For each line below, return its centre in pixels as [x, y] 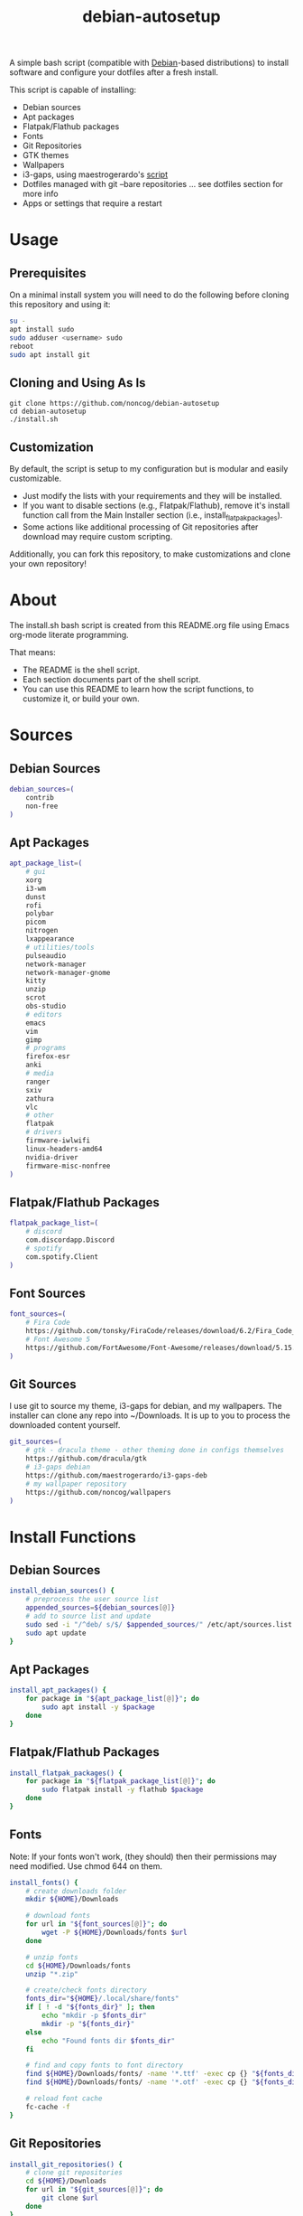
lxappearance [50, 939]
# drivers [44, 1132]
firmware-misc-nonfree [68, 1166]
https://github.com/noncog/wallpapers [98, 1492]
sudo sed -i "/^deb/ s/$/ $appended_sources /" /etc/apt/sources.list [159, 1624]
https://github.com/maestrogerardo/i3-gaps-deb [116, 1475]
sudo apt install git [50, 354]
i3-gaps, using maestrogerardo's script [95, 174]
